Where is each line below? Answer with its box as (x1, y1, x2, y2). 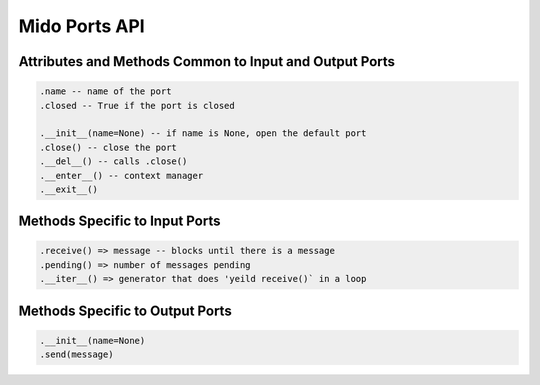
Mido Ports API (18, 15, 145, 37)
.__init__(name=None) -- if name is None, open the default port (39, 128, 367, 139)
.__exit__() (39, 183, 99, 195)
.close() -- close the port (39, 141, 177, 153)
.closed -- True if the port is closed (39, 100, 235, 111)
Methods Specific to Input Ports (18, 213, 221, 230)
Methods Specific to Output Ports (18, 302, 232, 319)
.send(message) (39, 349, 114, 360)
